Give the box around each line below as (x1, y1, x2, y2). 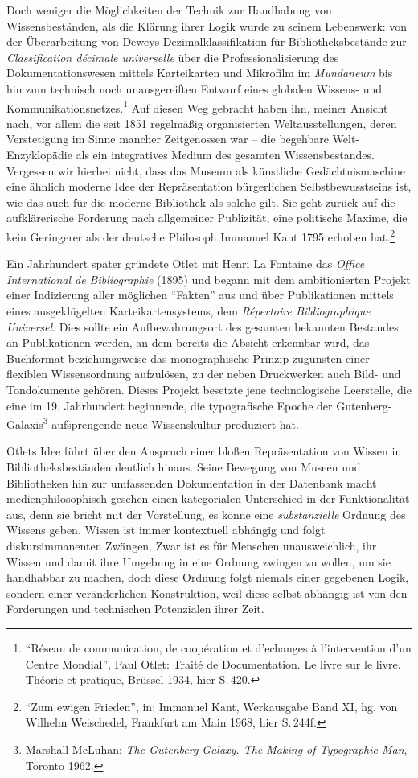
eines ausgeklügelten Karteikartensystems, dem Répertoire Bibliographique (6, 303, 371, 319)
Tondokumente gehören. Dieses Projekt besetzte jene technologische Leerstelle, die (6, 381, 412, 397)
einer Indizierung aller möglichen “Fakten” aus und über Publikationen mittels (6, 286, 394, 303)
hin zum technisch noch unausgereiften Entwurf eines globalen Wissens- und (6, 80, 383, 97)
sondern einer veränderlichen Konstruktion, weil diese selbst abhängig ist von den (6, 584, 408, 601)
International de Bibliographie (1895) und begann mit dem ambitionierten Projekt (6, 270, 411, 287)
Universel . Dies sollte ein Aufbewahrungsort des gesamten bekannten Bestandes (6, 318, 399, 335)
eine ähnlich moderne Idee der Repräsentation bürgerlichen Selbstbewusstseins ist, (6, 178, 412, 195)
